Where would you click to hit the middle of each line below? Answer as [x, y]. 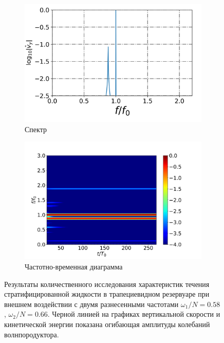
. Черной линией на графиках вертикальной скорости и [134, 314]
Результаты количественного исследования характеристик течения [107, 284]
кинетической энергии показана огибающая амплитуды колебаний [107, 324]
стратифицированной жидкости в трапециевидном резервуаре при [107, 294]
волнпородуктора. [32, 334]
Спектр [36, 129]
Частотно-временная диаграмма [74, 266]
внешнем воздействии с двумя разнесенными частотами [91, 304]
